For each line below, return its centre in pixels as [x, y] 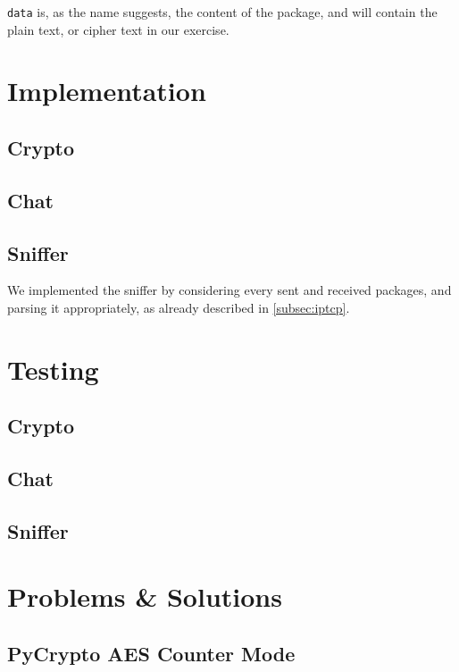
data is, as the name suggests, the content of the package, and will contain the [222, 12]
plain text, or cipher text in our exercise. [118, 29]
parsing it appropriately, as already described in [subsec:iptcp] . [179, 307]
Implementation [107, 91]
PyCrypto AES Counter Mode [151, 654]
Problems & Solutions [145, 596]
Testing [53, 369]
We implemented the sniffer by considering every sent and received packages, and [229, 290]
